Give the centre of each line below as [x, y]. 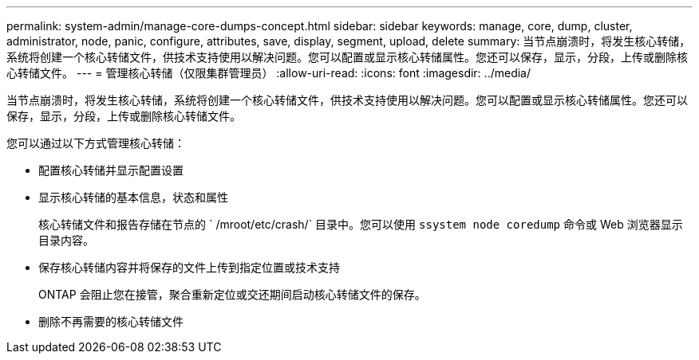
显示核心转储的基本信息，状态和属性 [133, 197]
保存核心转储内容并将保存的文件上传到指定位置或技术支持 [189, 267]
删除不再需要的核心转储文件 [111, 321]
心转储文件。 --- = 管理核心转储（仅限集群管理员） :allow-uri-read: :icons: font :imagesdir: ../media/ [269, 73]
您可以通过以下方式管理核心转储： [96, 143]
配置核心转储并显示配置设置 [111, 170]
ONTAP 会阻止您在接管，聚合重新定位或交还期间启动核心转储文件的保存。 [232, 294]
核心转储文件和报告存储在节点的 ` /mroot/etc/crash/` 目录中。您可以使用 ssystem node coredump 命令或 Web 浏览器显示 [361, 224]
